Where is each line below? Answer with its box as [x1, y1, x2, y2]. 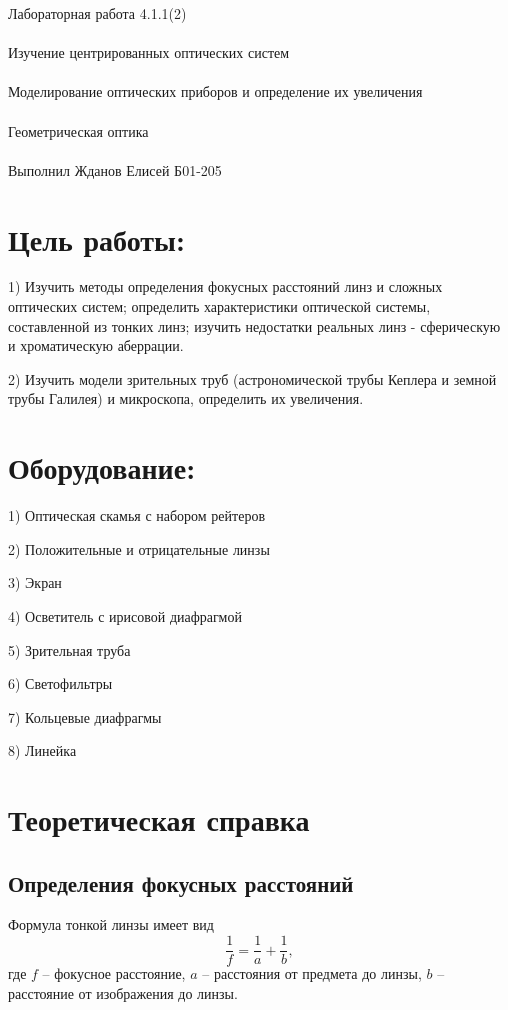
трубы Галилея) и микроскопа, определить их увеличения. [8, 388, 364, 409]
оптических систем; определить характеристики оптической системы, [8, 296, 431, 317]
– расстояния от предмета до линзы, [202, 963, 422, 984]
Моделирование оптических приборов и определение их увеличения [8, 81, 423, 102]
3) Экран [8, 572, 62, 593]
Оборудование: [8, 447, 196, 488]
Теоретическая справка [8, 799, 310, 840]
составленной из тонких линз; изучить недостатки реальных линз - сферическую [8, 315, 501, 336]
